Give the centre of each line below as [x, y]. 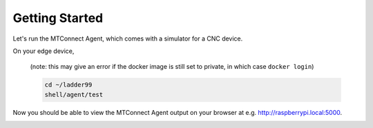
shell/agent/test [74, 94]
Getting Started [58, 18]
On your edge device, [44, 51]
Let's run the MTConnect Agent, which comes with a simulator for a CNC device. [128, 39]
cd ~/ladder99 [68, 85]
